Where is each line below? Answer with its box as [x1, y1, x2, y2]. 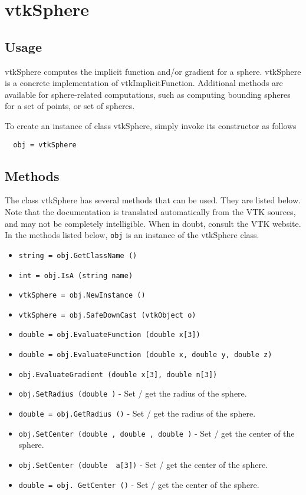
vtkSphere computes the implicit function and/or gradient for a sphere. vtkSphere [5, 65, 301, 77]
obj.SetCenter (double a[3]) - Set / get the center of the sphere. [18, 458, 268, 470]
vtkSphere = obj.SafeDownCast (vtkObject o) [18, 311, 196, 319]
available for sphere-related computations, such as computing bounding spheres [5, 88, 291, 100]
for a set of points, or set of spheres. [5, 100, 135, 112]
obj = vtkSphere [13, 140, 77, 149]
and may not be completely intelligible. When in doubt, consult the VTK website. [5, 217, 301, 229]
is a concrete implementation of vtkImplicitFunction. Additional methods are [5, 77, 283, 89]
